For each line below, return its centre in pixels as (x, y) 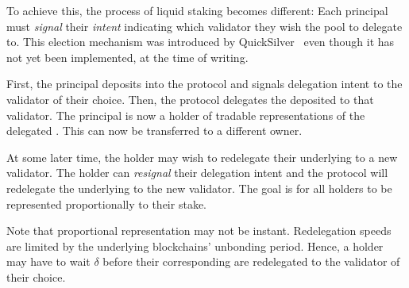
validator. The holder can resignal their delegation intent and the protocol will (197, 173)
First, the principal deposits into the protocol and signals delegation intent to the (204, 84)
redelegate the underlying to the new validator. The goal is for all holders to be (199, 188)
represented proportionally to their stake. (106, 204)
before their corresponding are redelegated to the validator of (251, 261)
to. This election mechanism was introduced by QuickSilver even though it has (201, 42)
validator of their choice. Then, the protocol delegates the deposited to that (190, 99)
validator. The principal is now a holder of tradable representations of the (186, 115)
